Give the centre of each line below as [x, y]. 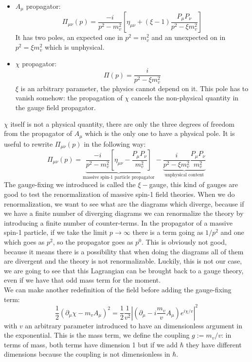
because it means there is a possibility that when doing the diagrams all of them [124, 251]
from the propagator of [38, 133]
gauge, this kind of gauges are [193, 184]
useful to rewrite [28, 143]
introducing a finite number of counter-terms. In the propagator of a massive [118, 222]
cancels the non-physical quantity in [185, 98]
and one [232, 232]
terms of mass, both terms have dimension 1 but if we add [91, 344]
